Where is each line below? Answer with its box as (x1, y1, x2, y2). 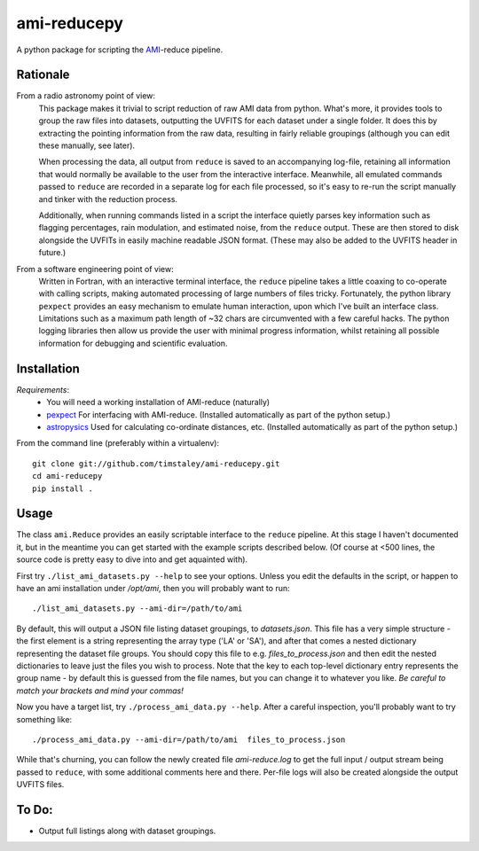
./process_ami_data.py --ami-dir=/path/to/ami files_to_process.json (32, 734, 346, 745)
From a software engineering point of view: (16, 263, 174, 274)
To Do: (16, 802, 53, 817)
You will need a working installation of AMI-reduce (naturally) (46, 397, 271, 408)
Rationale (16, 67, 70, 82)
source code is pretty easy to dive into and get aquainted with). (16, 554, 248, 565)
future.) (38, 247, 67, 258)
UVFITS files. (16, 779, 65, 790)
